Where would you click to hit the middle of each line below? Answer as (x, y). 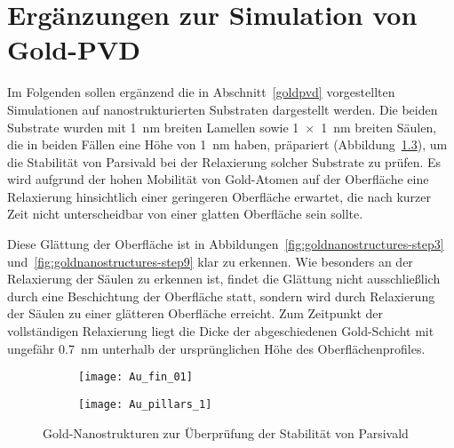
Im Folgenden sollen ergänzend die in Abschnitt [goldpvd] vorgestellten (201, 92)
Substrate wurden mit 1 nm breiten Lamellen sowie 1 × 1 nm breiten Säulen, (222, 127)
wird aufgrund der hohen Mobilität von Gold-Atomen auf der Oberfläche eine (218, 179)
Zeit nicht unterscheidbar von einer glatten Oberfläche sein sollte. (185, 214)
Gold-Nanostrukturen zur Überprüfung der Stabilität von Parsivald (226, 432)
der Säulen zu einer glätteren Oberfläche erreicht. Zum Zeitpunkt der (195, 313)
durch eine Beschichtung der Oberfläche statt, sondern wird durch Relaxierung (221, 296)
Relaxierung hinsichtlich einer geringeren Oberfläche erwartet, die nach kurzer (219, 196)
